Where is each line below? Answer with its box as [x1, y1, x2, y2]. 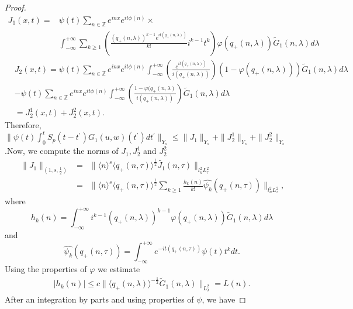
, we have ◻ [202, 293, 246, 305]
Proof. [5, 1, 26, 13]
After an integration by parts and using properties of [5, 293, 194, 305]
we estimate [98, 263, 140, 275]
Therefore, [5, 119, 41, 131]
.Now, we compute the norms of [5, 145, 119, 157]
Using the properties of [5, 263, 87, 275]
